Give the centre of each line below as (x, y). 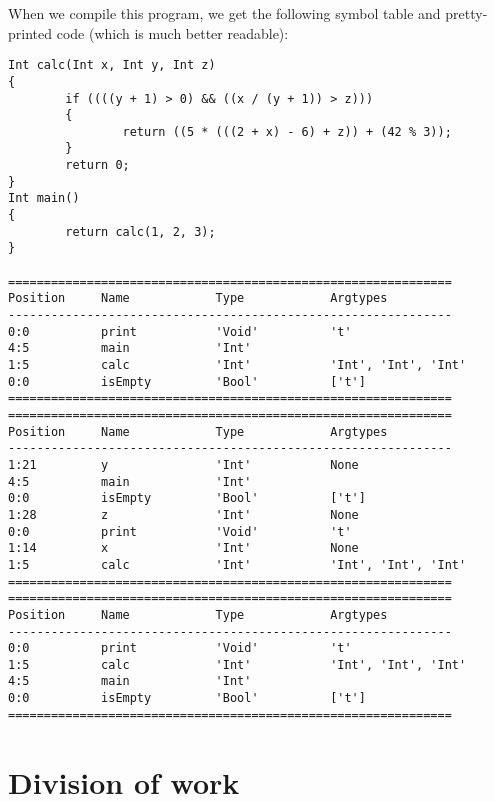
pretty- (466, 13)
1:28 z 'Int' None (183, 514)
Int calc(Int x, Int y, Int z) (112, 65)
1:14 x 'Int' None (183, 548)
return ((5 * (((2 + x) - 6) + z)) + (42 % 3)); (287, 131)
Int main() (44, 198)
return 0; (97, 165)
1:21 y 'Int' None (183, 464)
